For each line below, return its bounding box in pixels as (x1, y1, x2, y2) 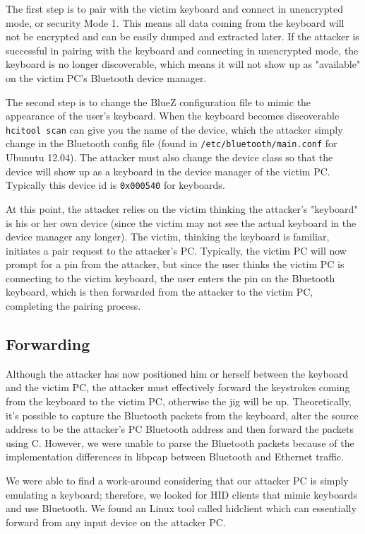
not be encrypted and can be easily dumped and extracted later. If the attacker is (6, 29, 359, 44)
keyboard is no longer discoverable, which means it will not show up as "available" (6, 57, 361, 71)
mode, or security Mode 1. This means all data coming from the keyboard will (6, 15, 345, 30)
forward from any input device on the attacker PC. (6, 514, 226, 529)
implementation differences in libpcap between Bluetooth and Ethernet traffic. (6, 449, 344, 464)
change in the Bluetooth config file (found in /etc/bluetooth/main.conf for (6, 136, 337, 151)
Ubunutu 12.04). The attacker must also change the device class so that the (6, 150, 333, 165)
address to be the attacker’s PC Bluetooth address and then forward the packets (6, 422, 354, 436)
